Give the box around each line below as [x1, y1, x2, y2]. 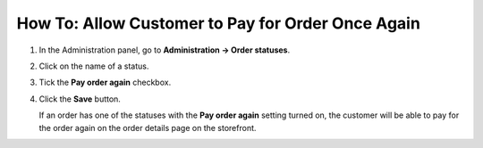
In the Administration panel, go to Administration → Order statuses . [38, 45, 291, 55]
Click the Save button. [38, 94, 121, 104]
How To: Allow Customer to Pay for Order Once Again [16, 13, 420, 33]
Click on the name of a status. [38, 61, 149, 71]
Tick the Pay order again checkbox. [38, 77, 172, 88]
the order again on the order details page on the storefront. [38, 122, 257, 133]
